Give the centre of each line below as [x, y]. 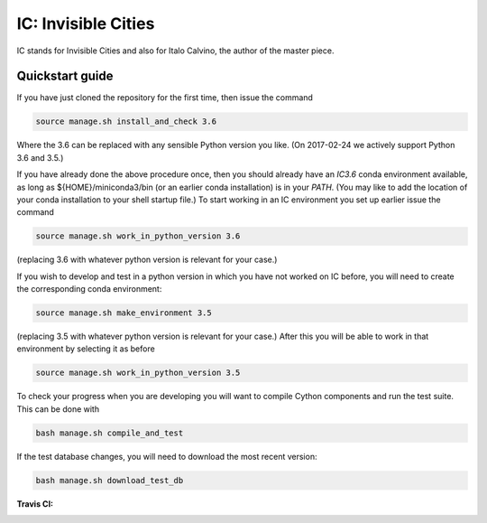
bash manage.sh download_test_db [110, 480]
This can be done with [58, 409]
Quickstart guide [65, 76]
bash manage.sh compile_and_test [110, 433]
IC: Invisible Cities [86, 23]
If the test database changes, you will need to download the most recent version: [167, 456]
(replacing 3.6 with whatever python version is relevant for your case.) [147, 260]
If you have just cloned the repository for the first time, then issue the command [165, 98]
